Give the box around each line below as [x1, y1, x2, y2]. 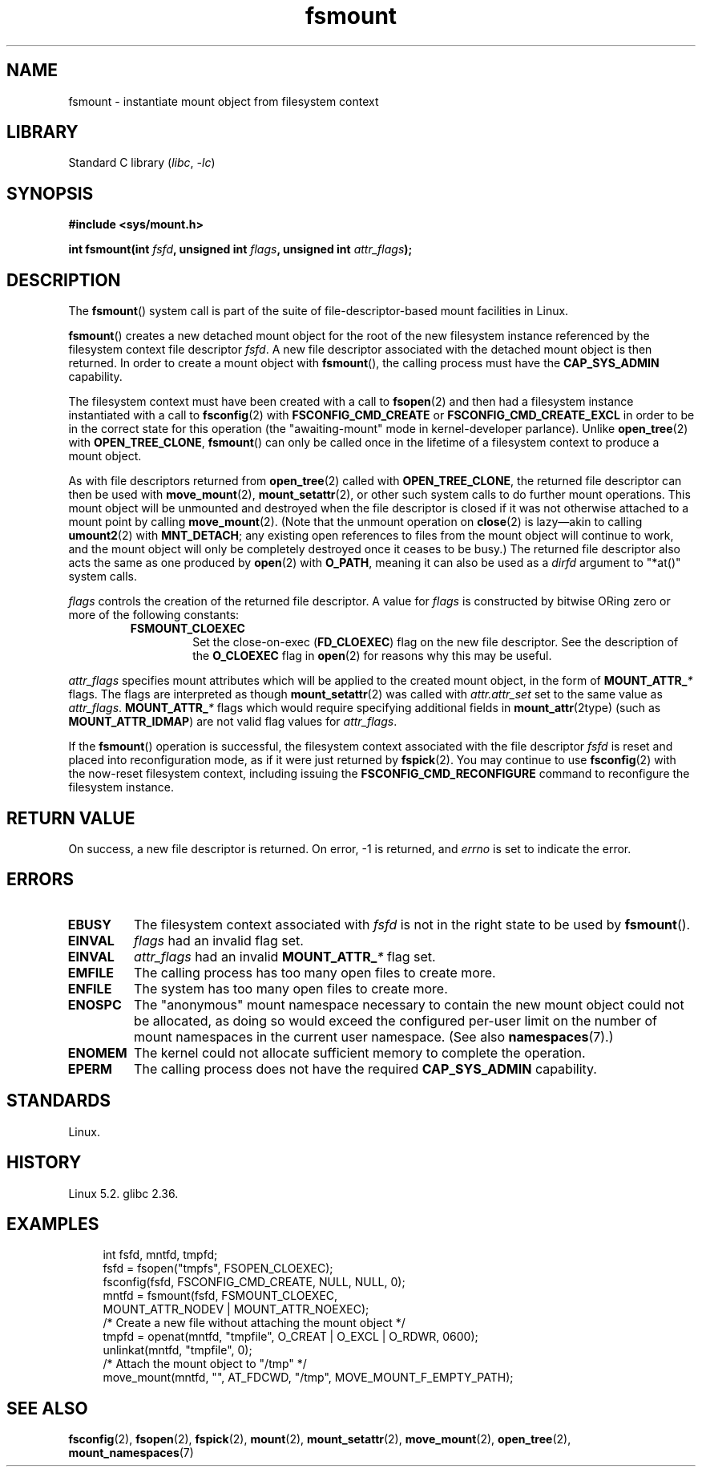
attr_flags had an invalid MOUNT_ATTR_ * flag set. [134, 948, 436, 965]
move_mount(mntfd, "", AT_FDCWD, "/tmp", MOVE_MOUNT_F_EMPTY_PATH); [103, 1370, 514, 1385]
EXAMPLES [6, 1213, 99, 1234]
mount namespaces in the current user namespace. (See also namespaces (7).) [134, 1028, 614, 1045]
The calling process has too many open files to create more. [134, 964, 496, 981]
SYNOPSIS [6, 183, 94, 204]
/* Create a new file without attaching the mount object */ [103, 1316, 405, 1330]
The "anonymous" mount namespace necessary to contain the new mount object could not [134, 996, 684, 1013]
